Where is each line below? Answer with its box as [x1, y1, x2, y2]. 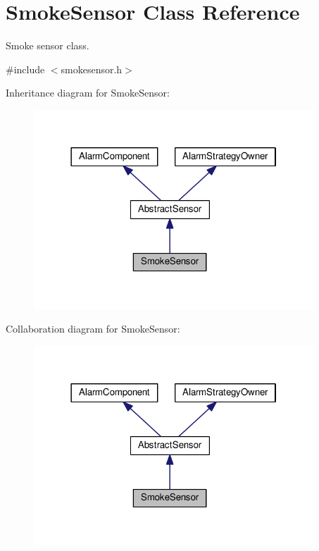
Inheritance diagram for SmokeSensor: [6, 85, 170, 100]
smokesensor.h [61, 61, 123, 76]
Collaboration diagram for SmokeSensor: [6, 321, 180, 336]
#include [6, 61, 45, 76]
